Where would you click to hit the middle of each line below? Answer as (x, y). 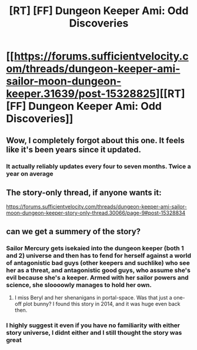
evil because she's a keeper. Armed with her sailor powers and (98, 277)
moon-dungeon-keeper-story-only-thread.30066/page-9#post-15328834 (96, 213)
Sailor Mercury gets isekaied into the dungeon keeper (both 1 (95, 248)
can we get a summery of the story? (74, 231)
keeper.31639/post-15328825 (81, 94)
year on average (30, 173)
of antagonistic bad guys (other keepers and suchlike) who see (98, 262)
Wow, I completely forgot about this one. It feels (96, 140)
